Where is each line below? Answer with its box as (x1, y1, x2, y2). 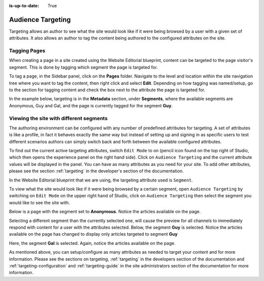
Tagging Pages (9, 47, 45, 54)
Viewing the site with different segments (9, 115, 108, 121)
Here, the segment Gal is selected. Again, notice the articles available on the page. (9, 240, 176, 246)
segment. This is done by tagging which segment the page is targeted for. (9, 64, 158, 70)
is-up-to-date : (9, 3, 39, 8)
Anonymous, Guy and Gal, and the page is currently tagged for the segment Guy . (9, 102, 173, 108)
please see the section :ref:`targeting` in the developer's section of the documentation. (9, 168, 184, 174)
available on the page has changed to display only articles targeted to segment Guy (9, 231, 178, 237)
